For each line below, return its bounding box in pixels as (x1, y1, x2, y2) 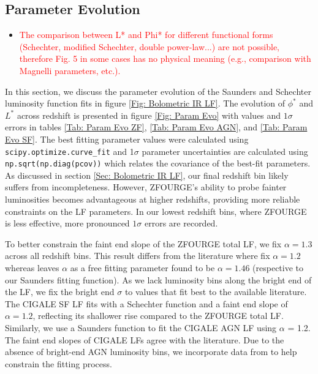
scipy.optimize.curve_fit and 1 (5, 144, 134, 157)
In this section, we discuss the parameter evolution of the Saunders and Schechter (5, 84, 311, 97)
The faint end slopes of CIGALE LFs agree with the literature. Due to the (5, 333, 284, 346)
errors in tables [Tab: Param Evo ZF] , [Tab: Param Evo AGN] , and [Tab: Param (5, 121, 308, 133)
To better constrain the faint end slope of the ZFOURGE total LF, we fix (5, 237, 282, 250)
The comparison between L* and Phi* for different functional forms (19, 28, 273, 41)
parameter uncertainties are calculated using (142, 144, 308, 157)
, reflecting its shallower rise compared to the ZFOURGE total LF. (32, 309, 284, 322)
